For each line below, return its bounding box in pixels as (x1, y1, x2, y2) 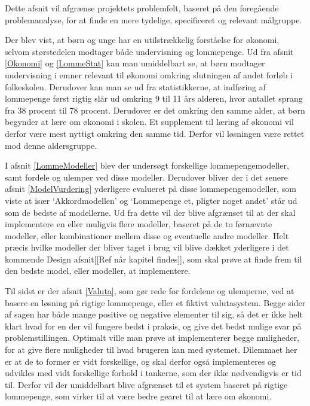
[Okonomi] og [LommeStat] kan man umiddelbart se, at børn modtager (5, 57, 265, 69)
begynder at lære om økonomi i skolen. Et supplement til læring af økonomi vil (5, 115, 294, 128)
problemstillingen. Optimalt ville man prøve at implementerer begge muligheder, (5, 331, 300, 344)
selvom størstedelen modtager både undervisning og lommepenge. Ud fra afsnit (5, 45, 294, 57)
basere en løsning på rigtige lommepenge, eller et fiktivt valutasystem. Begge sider (5, 296, 306, 309)
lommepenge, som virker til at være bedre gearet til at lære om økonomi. (5, 390, 272, 402)
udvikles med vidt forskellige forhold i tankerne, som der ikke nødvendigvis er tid (5, 367, 302, 379)
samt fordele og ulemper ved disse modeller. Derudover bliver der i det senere (5, 170, 288, 183)
